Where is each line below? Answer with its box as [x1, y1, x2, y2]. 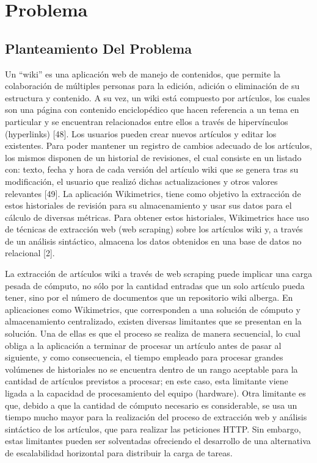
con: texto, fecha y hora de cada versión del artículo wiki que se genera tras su [5, 163, 299, 176]
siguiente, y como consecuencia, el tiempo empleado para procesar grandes [5, 351, 283, 364]
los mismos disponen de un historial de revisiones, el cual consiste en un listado [5, 151, 302, 163]
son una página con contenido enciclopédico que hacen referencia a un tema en [5, 103, 299, 116]
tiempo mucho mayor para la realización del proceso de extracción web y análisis [5, 411, 307, 423]
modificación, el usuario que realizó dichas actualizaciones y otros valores [5, 174, 278, 187]
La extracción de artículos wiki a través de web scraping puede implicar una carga [5, 267, 313, 280]
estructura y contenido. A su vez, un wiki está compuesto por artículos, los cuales [5, 91, 310, 104]
